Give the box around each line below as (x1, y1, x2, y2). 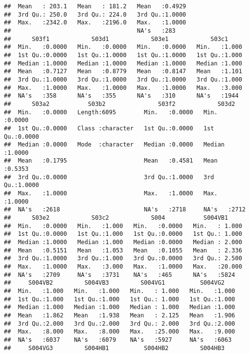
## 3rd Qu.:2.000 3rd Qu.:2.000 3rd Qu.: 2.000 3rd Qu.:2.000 (4, 320, 235, 327)
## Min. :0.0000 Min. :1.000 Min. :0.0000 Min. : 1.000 (4, 222, 242, 229)
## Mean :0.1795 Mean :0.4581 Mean (4, 157, 218, 165)
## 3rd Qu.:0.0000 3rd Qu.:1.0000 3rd (4, 173, 214, 181)
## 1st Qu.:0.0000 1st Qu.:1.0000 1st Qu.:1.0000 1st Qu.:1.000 (4, 51, 242, 59)
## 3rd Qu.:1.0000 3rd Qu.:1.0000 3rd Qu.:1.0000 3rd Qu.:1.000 (4, 76, 242, 83)
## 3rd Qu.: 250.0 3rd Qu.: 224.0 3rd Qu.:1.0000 (4, 11, 186, 18)
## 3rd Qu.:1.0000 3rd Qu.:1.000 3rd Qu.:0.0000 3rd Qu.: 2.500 (4, 255, 242, 262)
